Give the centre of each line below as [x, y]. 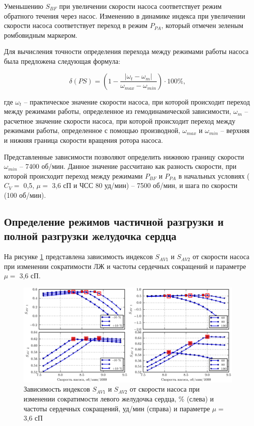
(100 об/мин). [25, 195]
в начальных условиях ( [214, 175]
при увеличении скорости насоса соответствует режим [141, 6]
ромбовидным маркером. [41, 35]
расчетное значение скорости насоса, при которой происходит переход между [120, 120]
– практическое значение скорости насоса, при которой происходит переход [137, 101]
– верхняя [235, 130]
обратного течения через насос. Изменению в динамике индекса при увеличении [125, 15]
